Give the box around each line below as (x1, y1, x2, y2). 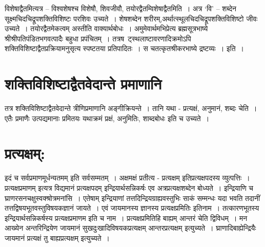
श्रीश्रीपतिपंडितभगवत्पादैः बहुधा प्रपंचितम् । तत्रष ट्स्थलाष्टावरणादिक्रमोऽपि (5, 33, 191, 43)
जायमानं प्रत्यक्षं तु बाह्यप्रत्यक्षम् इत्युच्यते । (5, 232, 110, 243)
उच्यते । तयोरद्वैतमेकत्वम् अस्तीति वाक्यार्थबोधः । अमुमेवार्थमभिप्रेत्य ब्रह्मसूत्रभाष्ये (5, 23, 208, 34)
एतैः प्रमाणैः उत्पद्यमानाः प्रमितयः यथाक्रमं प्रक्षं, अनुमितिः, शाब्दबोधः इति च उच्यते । (5, 113, 210, 123)
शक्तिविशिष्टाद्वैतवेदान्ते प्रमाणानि (5, 73, 162, 94)
